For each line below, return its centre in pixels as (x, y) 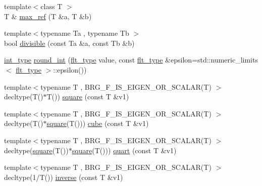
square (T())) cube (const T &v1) (98, 123)
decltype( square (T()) (36, 150)
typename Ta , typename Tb (85, 33)
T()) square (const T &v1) (88, 97)
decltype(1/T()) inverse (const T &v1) (64, 177)
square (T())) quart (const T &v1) (124, 150)
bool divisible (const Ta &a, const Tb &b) (69, 43)
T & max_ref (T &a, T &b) (48, 16)
